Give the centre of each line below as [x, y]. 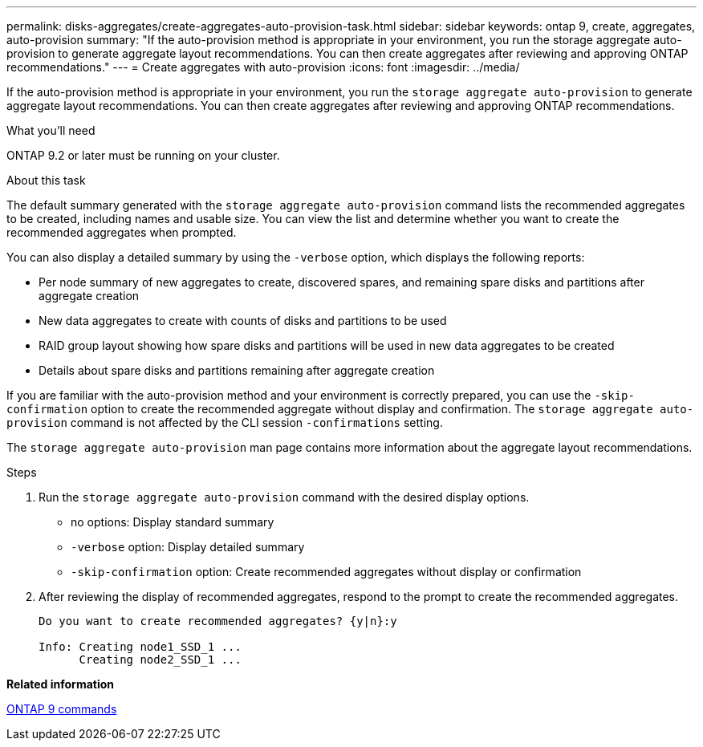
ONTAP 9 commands [62, 709]
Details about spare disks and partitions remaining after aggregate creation [237, 370]
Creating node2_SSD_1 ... [160, 660]
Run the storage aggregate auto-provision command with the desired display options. [284, 497]
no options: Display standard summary [173, 522]
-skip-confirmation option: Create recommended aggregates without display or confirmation [326, 572]
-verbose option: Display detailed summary [188, 547]
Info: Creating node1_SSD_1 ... [140, 647]
